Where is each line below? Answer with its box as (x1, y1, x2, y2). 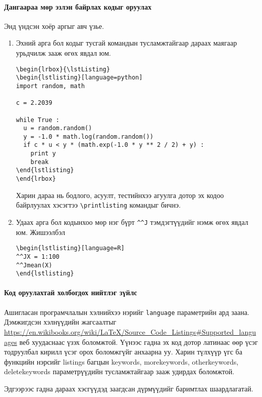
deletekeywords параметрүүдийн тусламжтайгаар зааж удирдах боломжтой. (4, 366, 235, 377)
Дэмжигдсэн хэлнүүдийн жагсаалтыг (4, 316, 117, 327)
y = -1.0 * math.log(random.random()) (23, 133, 153, 140)
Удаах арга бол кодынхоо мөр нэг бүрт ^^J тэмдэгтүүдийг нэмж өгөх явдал (16, 217, 248, 227)
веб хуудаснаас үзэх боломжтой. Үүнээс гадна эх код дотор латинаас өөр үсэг (19, 336, 258, 347)
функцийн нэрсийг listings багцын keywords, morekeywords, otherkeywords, (4, 356, 239, 367)
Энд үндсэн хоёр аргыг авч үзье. (4, 20, 104, 31)
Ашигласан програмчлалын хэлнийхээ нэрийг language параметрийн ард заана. (4, 306, 249, 317)
